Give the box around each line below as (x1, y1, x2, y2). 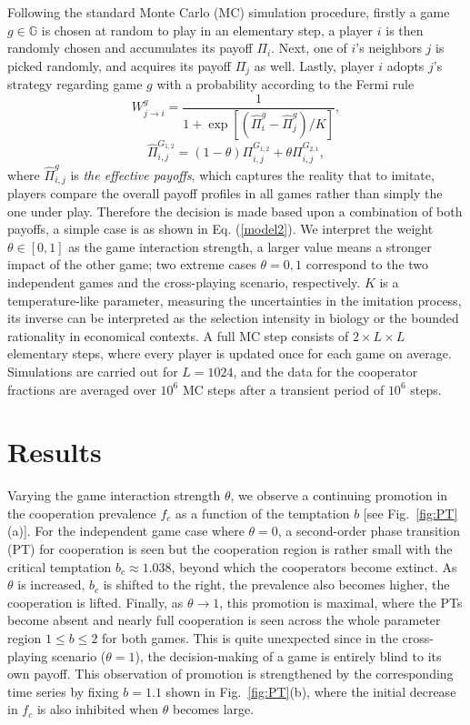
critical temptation (7, 557, 112, 576)
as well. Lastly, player (254, 55, 375, 75)
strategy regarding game (7, 75, 143, 94)
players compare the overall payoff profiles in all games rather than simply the (7, 184, 443, 203)
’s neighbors (355, 38, 422, 57)
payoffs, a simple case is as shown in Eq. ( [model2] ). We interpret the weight (7, 219, 434, 238)
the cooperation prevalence (7, 503, 156, 522)
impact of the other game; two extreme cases (7, 255, 256, 274)
